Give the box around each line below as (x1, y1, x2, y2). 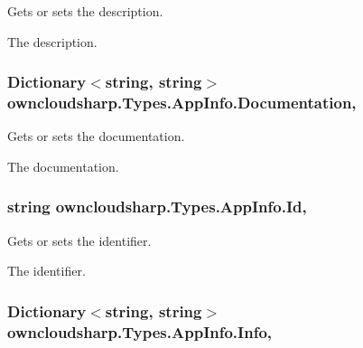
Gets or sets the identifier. (7, 230, 152, 249)
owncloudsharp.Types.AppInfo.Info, (7, 320, 273, 343)
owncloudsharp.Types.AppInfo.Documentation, (7, 91, 357, 114)
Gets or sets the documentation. (7, 127, 185, 146)
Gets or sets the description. (7, 2, 163, 20)
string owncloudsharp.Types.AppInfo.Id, (7, 195, 307, 218)
